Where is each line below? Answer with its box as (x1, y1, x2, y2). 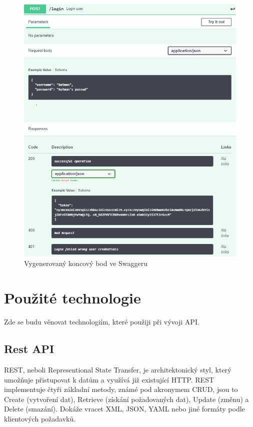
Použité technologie (4, 287, 141, 308)
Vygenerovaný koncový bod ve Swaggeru (24, 258, 148, 268)
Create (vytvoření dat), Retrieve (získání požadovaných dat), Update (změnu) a (4, 393, 249, 404)
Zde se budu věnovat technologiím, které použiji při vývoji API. (4, 316, 199, 327)
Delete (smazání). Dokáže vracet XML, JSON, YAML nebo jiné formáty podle (4, 403, 245, 414)
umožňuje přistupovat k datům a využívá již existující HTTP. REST (4, 374, 214, 384)
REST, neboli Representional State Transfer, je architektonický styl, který (4, 364, 231, 374)
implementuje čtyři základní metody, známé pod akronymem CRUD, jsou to (4, 384, 238, 394)
